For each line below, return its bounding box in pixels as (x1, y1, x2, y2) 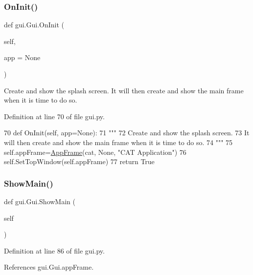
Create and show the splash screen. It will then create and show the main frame (4, 85, 244, 95)
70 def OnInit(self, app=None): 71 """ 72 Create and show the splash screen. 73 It (4, 127, 250, 138)
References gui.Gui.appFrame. (4, 262, 94, 272)
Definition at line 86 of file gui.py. (4, 245, 105, 255)
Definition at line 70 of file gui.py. (4, 111, 105, 121)
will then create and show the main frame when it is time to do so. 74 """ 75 (4, 137, 233, 147)
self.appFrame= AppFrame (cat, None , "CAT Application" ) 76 (4, 147, 186, 157)
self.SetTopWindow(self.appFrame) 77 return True (4, 156, 155, 167)
